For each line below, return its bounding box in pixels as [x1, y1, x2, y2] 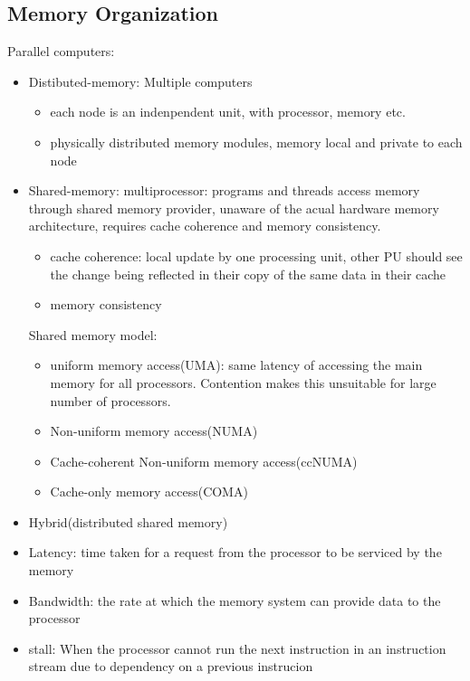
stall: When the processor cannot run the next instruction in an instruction [28, 638, 446, 657]
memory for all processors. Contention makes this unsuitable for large [50, 373, 436, 392]
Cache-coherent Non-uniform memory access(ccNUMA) [50, 451, 358, 470]
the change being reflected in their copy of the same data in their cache [50, 264, 446, 283]
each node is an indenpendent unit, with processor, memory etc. [50, 102, 406, 121]
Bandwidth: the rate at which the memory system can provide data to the [28, 591, 441, 610]
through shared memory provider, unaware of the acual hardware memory [28, 198, 439, 217]
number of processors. [50, 391, 171, 410]
